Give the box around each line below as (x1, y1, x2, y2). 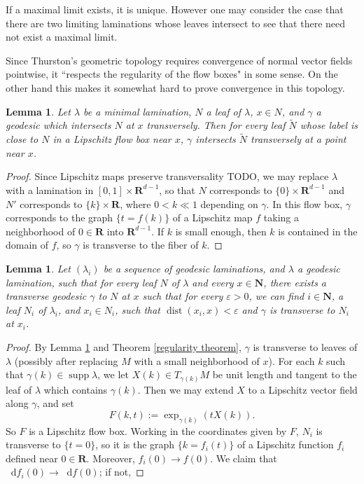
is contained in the (278, 223, 358, 238)
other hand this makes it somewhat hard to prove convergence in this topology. (6, 80, 345, 95)
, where (120, 196, 151, 211)
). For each (268, 353, 315, 368)
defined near (6, 450, 58, 465)
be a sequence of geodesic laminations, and (103, 261, 285, 275)
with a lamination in (6, 182, 94, 197)
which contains (43, 382, 108, 396)
